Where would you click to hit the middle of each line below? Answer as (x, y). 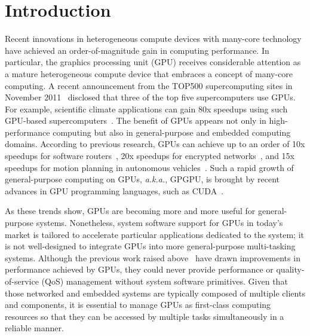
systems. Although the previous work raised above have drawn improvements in (153, 257)
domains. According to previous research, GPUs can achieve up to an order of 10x (155, 144)
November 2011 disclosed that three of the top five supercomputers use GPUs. (150, 97)
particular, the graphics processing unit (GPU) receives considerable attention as (153, 62)
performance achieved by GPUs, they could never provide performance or (139, 269)
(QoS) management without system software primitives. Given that (165, 281)
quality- (290, 269)
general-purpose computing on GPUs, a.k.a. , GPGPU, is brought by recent (142, 179)
